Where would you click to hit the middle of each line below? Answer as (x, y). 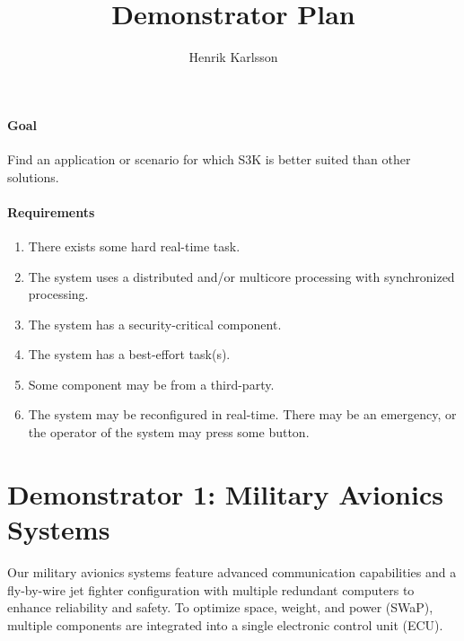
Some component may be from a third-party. (151, 384)
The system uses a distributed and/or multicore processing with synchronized (241, 276)
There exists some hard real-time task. (134, 246)
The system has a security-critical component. (155, 324)
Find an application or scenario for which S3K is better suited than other (209, 158)
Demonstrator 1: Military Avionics (225, 493)
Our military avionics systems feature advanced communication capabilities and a (232, 571)
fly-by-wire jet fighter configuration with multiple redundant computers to (211, 589)
